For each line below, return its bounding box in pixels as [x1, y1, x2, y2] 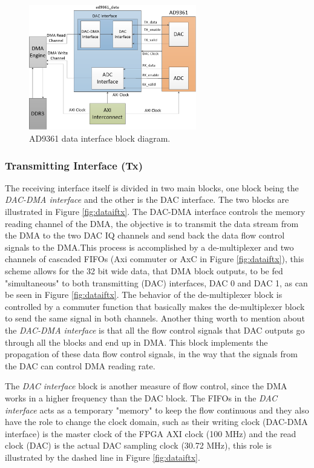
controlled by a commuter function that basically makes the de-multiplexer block [5, 300, 305, 312]
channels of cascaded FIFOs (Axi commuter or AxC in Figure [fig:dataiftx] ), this [5, 252, 304, 265]
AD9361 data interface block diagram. [29, 132, 171, 145]
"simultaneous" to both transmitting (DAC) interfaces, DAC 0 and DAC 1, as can [5, 276, 308, 289]
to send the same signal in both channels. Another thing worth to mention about [5, 312, 305, 325]
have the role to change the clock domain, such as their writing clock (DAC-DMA [5, 415, 308, 428]
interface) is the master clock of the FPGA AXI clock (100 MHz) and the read [5, 427, 296, 440]
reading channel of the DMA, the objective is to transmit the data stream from [5, 217, 299, 229]
